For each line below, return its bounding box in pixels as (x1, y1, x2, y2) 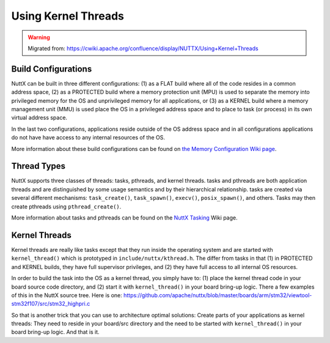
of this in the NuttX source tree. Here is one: (11, 291, 122, 299)
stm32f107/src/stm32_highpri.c (11, 300, 90, 308)
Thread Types (11, 161, 66, 171)
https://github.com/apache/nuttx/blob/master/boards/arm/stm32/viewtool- (123, 291, 312, 299)
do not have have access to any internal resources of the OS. (11, 134, 165, 141)
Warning (28, 34, 50, 41)
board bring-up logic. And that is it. (11, 328, 100, 336)
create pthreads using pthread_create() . (11, 202, 122, 210)
